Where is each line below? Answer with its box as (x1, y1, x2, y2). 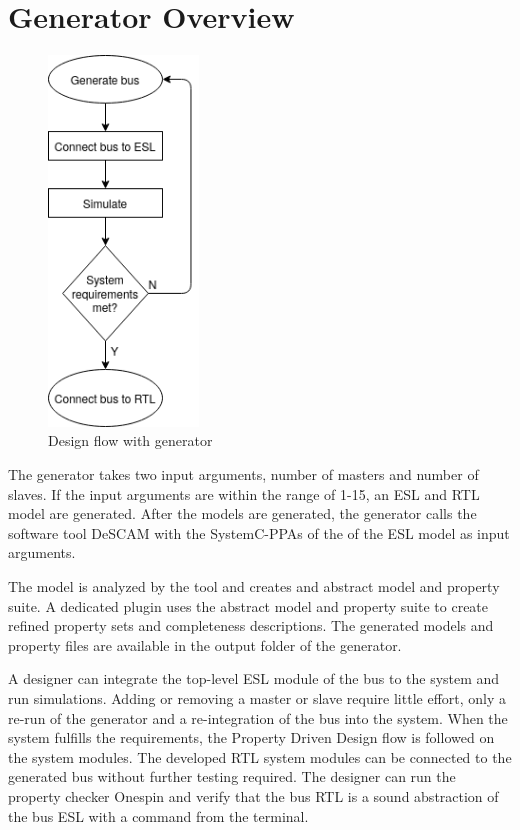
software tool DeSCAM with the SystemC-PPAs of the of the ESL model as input (8, 522, 510, 543)
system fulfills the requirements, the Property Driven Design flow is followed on (8, 727, 495, 748)
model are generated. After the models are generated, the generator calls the (8, 503, 477, 524)
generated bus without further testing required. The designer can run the (8, 766, 456, 787)
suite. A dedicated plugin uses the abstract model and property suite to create (8, 595, 489, 616)
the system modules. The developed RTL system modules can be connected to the (8, 746, 512, 767)
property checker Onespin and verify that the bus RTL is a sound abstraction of (8, 785, 499, 806)
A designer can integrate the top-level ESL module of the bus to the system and (8, 668, 500, 689)
